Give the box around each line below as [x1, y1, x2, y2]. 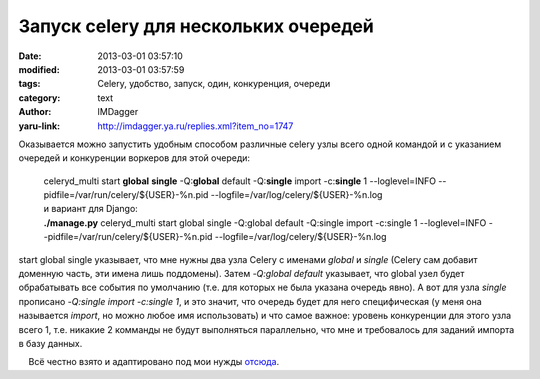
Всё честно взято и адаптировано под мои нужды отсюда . [28, 356, 280, 368]
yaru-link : [18, 120, 60, 132]
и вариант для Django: [43, 203, 139, 215]
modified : [18, 63, 60, 75]
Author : [18, 106, 52, 118]
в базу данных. [18, 337, 83, 349]
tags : [18, 78, 41, 90]
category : [18, 91, 61, 104]
